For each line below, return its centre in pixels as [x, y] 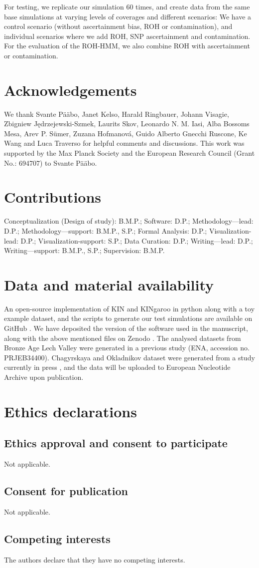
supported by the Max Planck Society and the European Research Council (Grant [129, 153]
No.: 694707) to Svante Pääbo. [51, 162]
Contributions [53, 197]
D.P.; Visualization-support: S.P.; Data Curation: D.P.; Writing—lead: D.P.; [137, 240]
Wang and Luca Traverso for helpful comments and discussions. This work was [124, 143]
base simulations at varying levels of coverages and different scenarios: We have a [128, 16]
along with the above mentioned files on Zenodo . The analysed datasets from [123, 338]
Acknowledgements [70, 90]
